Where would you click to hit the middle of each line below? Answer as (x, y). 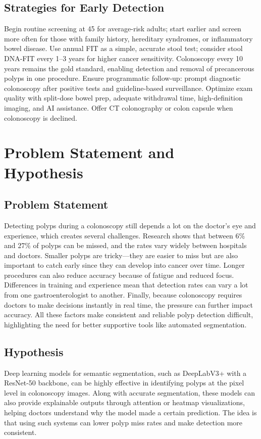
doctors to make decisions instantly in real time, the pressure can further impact (129, 304)
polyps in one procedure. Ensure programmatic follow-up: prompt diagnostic (122, 78)
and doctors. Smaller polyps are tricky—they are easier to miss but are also (121, 255)
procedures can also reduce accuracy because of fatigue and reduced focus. (119, 275)
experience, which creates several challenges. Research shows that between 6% (125, 235)
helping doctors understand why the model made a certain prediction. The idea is (130, 412)
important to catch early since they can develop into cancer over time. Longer (124, 265)
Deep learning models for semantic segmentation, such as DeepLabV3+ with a (125, 373)
